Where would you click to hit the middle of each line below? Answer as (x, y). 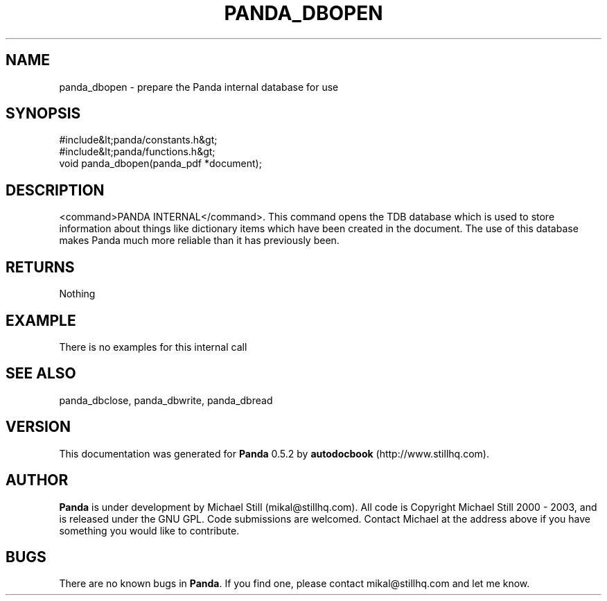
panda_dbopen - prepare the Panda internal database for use (199, 87)
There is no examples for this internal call (153, 347)
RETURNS (40, 267)
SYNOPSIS (43, 114)
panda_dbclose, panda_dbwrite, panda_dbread (166, 400)
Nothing (77, 294)
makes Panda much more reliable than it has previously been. (199, 241)
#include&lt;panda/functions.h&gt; (137, 152)
